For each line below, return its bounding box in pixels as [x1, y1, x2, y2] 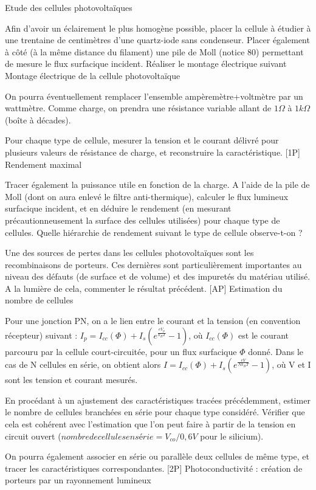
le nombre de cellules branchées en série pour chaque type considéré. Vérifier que [5, 405, 305, 418]
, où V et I [272, 358, 311, 371]
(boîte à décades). [5, 113, 71, 126]
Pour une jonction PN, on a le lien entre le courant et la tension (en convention [5, 314, 301, 327]
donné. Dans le [248, 345, 304, 357]
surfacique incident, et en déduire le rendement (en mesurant [5, 202, 232, 215]
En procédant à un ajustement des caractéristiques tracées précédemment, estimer [5, 393, 311, 406]
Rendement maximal [5, 157, 82, 170]
